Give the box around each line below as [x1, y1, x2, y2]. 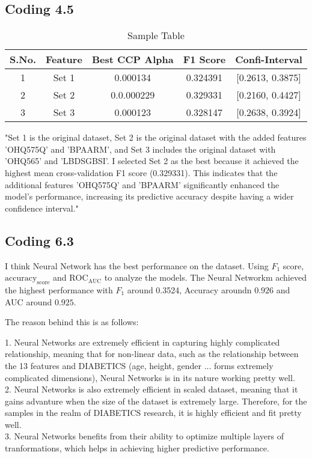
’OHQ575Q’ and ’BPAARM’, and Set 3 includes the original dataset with [5, 142, 276, 155]
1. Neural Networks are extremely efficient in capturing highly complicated [5, 335, 280, 348]
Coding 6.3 [5, 231, 74, 249]
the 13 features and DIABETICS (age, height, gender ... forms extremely [5, 359, 274, 371]
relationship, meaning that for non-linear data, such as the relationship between [5, 347, 299, 360]
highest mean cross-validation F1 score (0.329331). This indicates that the [5, 166, 278, 179]
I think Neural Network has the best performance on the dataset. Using [5, 259, 269, 272]
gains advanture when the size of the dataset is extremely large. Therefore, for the [5, 394, 307, 407]
